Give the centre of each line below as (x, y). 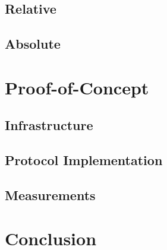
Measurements (50, 194)
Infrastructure (49, 125)
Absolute (33, 44)
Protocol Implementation (84, 160)
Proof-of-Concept (77, 87)
